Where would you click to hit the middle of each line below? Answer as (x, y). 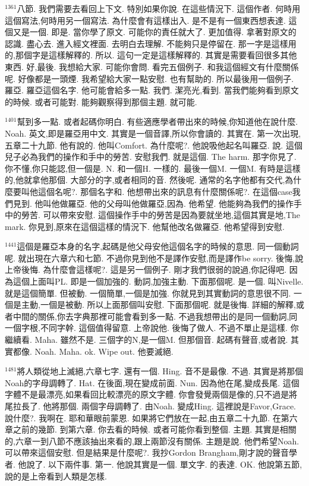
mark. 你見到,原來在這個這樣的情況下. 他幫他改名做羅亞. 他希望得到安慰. (145, 226)
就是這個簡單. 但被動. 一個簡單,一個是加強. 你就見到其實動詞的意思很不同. (148, 293)
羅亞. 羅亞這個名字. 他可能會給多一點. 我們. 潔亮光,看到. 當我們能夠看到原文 (152, 90)
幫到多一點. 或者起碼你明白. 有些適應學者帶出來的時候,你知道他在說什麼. (157, 121)
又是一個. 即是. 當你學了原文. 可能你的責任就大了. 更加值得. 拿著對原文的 (154, 32)
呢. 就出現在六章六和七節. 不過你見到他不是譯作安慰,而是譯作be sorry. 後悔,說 (154, 258)
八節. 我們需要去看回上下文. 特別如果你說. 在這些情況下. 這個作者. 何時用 (159, 8)
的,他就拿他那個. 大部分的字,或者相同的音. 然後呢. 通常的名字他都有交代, (145, 180)
